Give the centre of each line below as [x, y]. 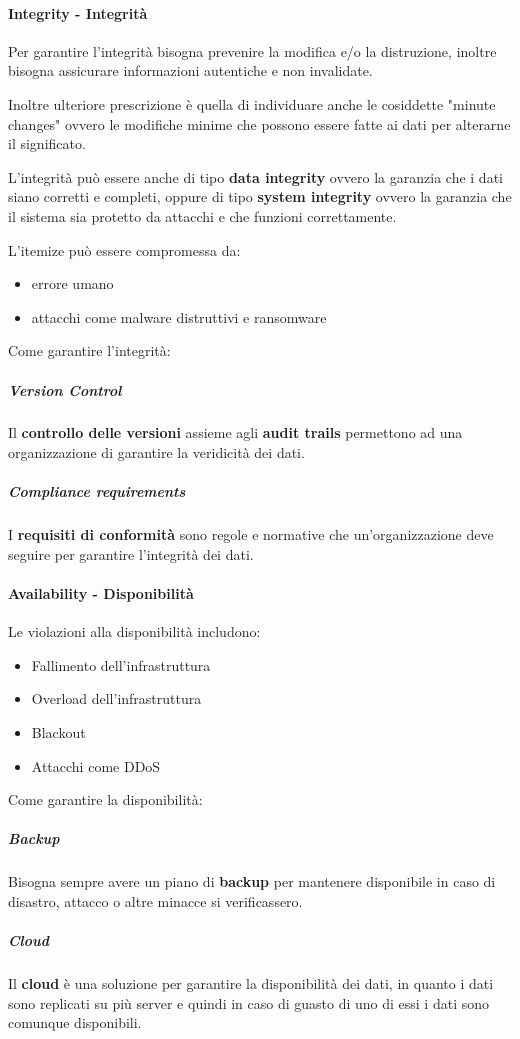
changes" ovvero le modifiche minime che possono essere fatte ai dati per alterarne [259, 123]
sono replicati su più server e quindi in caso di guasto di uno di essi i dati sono [249, 1002]
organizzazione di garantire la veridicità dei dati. [156, 452]
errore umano [72, 283]
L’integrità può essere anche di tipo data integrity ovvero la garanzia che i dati [255, 176]
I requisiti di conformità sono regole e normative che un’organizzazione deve [251, 534]
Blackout [58, 732]
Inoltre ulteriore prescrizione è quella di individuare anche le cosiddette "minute [252, 103]
